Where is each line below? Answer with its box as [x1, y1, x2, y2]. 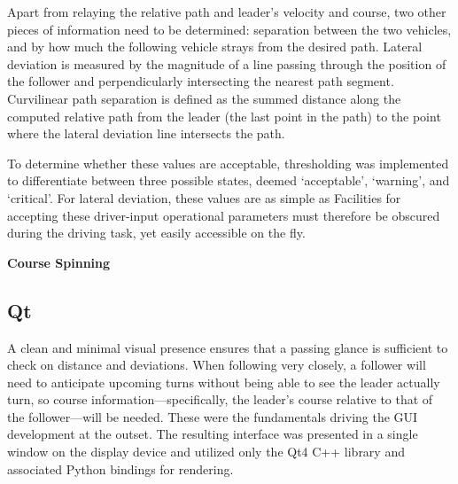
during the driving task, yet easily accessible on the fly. [7, 223, 306, 242]
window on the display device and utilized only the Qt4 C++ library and [7, 442, 405, 461]
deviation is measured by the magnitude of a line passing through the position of [7, 54, 446, 73]
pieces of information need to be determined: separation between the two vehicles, [7, 20, 452, 38]
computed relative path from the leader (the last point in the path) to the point [7, 106, 441, 125]
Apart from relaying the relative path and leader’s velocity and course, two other [7, 3, 446, 20]
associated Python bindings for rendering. [7, 459, 234, 478]
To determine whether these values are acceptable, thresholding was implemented [7, 153, 449, 172]
